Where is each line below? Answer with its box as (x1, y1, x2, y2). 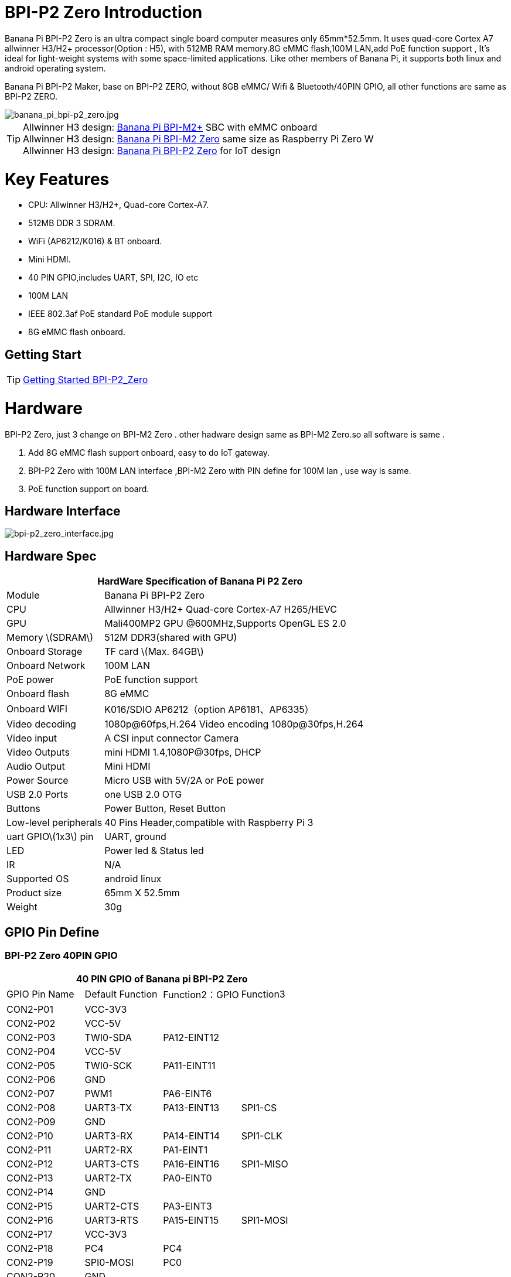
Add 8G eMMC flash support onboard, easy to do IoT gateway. (28, 447, 270, 457)
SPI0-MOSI (84, 1256, 134, 1268)
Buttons (6, 803, 40, 815)
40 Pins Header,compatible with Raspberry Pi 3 (104, 817, 314, 829)
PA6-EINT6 (163, 1087, 212, 1100)
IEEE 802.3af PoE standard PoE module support (28, 309, 212, 319)
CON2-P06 (6, 1073, 56, 1085)
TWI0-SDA (84, 1031, 132, 1043)
